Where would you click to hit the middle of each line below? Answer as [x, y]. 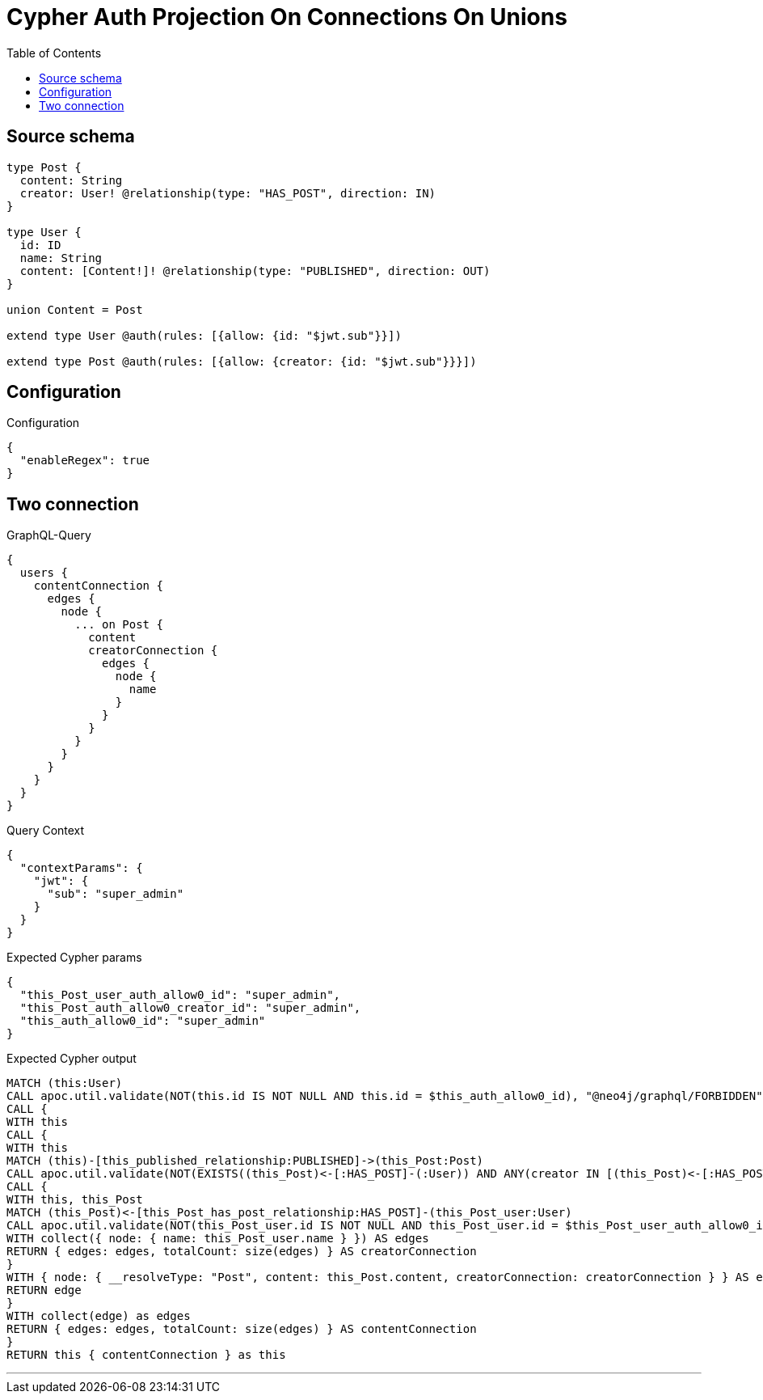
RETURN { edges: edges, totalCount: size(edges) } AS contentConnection [242, 1329]
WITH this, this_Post [75, 1200]
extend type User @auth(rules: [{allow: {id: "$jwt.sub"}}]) [204, 335]
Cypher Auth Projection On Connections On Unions [287, 17]
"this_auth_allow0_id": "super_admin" [143, 1021]
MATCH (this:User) [65, 1083]
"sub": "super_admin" [116, 894]
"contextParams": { [81, 868]
